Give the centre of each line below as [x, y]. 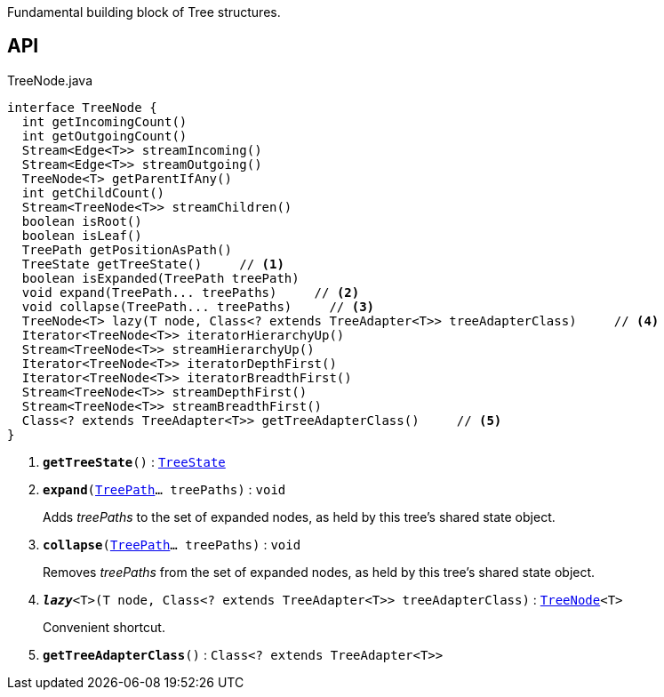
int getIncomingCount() [104, 121]
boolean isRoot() [82, 221]
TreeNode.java [50, 80]
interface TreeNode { [82, 107]
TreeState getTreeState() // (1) [153, 264]
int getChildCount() [93, 192]
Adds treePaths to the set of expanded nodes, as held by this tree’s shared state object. [299, 517]
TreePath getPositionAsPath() [127, 249]
